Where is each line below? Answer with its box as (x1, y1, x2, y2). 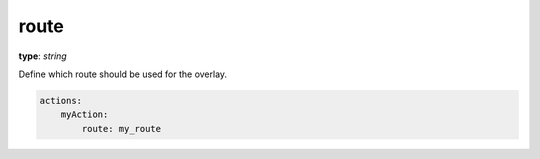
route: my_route (81, 123, 162, 134)
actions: (39, 95, 83, 106)
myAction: (60, 109, 109, 120)
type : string (18, 50, 67, 62)
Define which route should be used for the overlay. (18, 68, 228, 80)
